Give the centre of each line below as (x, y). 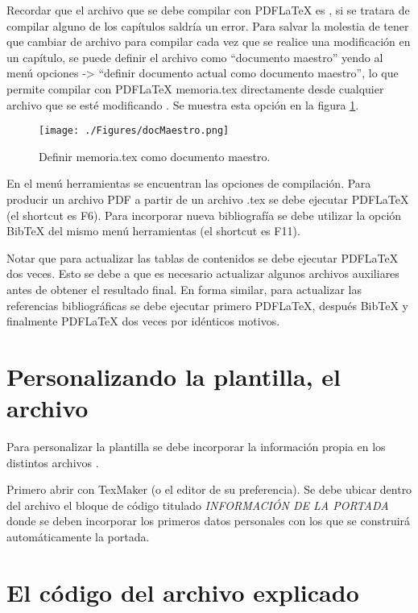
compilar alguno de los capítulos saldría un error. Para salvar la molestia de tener (208, 25)
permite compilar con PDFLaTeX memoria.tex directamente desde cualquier (195, 88)
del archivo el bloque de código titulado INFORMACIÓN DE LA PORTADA (198, 505)
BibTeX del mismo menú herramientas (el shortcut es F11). (153, 231)
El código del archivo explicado (183, 592)
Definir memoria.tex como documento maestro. (155, 156)
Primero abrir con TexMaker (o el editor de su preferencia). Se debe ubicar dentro (209, 489)
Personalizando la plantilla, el (174, 376)
